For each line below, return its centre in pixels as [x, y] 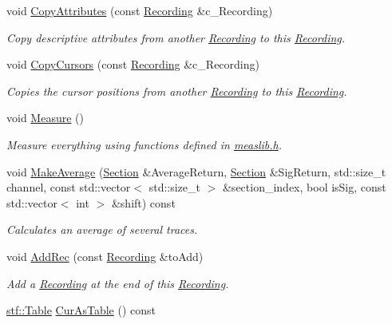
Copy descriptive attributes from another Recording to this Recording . [176, 37]
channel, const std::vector [69, 187]
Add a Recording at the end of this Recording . [118, 283]
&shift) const [143, 202]
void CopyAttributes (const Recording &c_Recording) [140, 10]
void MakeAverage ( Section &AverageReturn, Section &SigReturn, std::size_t [196, 171]
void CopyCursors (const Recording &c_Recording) [133, 64]
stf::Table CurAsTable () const [81, 310]
